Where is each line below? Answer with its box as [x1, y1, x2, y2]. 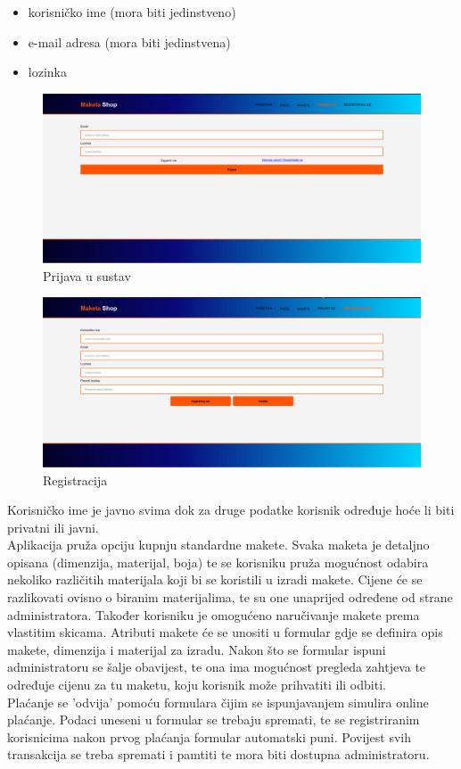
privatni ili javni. [7, 517, 99, 536]
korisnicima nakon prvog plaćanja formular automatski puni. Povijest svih [7, 727, 411, 746]
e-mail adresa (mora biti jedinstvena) [28, 32, 231, 51]
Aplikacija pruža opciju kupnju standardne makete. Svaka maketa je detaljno [7, 535, 430, 554]
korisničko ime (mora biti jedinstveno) [28, 3, 236, 21]
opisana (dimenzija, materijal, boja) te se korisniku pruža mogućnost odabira [7, 552, 429, 571]
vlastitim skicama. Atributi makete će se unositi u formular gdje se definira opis [7, 623, 443, 641]
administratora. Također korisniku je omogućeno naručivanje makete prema [7, 605, 420, 624]
